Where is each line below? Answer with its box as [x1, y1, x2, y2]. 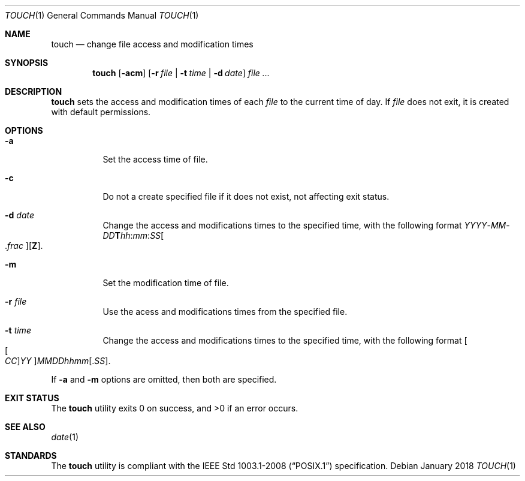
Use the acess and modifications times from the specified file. [102, 306, 348, 317]
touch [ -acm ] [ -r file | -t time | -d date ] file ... [92, 68, 270, 78]
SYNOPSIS [5, 58, 49, 68]
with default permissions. [51, 107, 151, 117]
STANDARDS [5, 450, 57, 461]
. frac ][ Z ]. [5, 240, 43, 251]
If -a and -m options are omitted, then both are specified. [51, 374, 277, 384]
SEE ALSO [5, 422, 46, 432]
